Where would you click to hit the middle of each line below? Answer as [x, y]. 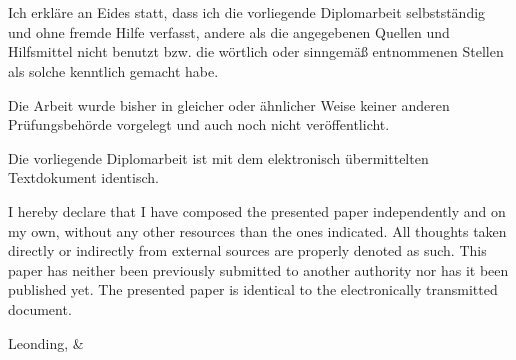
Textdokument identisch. [83, 177]
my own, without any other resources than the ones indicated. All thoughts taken [257, 230]
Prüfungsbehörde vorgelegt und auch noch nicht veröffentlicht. [199, 124]
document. [40, 308]
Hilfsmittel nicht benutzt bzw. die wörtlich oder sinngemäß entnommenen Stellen [256, 51]
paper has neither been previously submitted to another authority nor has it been [258, 269]
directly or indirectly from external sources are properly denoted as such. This [247, 250]
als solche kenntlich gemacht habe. [113, 70]
